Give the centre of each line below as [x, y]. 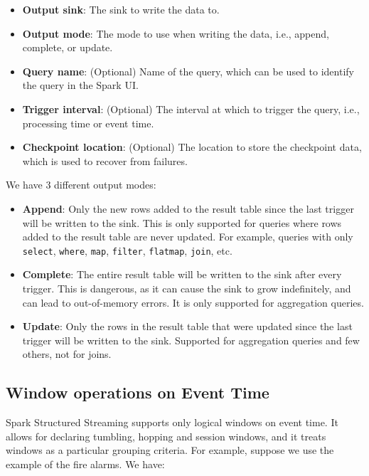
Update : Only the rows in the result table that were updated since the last [187, 326]
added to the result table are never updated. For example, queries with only [188, 237]
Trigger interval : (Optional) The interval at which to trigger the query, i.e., [191, 109]
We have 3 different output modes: [81, 185]
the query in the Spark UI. [80, 85]
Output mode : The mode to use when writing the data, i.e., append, [176, 33]
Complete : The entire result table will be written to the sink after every [182, 274]
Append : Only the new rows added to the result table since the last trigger [188, 208]
